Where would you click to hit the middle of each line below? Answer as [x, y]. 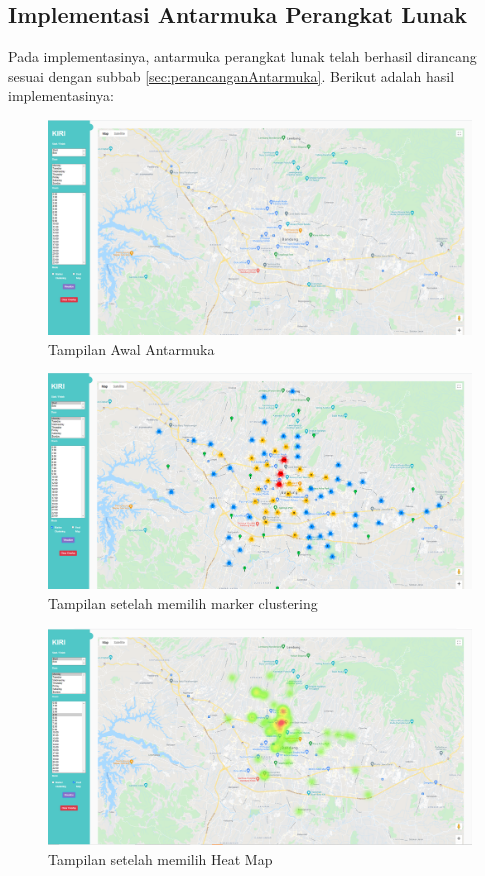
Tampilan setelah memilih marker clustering [183, 603]
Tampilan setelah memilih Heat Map [160, 858]
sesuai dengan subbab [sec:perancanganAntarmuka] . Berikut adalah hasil [231, 75]
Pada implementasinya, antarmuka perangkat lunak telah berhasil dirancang [242, 56]
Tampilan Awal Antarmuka [131, 348]
